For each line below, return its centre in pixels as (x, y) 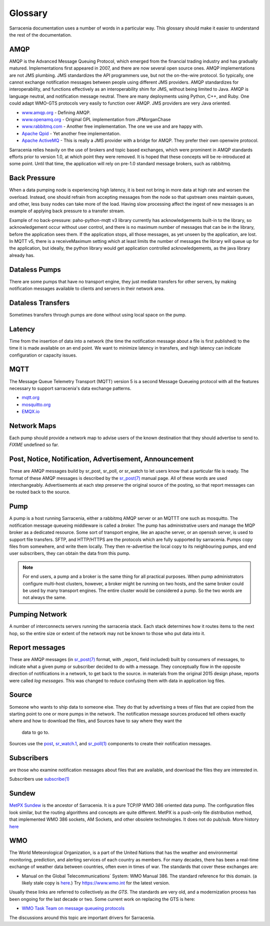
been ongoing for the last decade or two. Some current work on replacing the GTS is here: (102, 899)
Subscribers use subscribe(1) (39, 779)
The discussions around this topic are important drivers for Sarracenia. (82, 917)
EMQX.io (31, 412)
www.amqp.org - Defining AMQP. (56, 112)
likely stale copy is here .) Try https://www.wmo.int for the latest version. (96, 883)
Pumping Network (38, 614)
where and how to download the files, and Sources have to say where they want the (96, 721)
